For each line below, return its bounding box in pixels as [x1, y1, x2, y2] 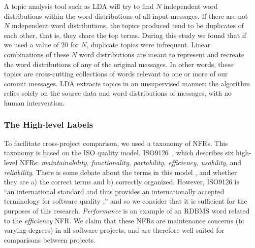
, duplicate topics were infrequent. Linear [86, 39, 211, 50]
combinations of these [4, 49, 69, 59]
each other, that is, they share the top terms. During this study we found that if [4, 30, 246, 40]
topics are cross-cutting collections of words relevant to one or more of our [4, 69, 228, 79]
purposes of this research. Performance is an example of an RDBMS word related [4, 205, 250, 215]
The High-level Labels [4, 118, 93, 131]
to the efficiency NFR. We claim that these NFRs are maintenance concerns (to [4, 215, 245, 225]
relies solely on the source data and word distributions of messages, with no [4, 88, 232, 98]
